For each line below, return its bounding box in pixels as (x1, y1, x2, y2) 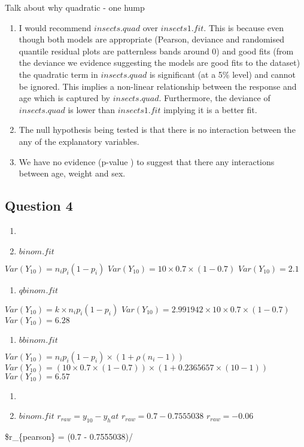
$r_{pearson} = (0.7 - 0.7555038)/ (5, 430, 133, 442)
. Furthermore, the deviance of (159, 92, 270, 104)
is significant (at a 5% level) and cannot (149, 68, 296, 80)
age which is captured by (19, 92, 110, 104)
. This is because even (203, 21, 284, 34)
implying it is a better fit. (163, 103, 257, 115)
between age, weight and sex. (19, 167, 126, 180)
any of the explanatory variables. (19, 135, 139, 147)
